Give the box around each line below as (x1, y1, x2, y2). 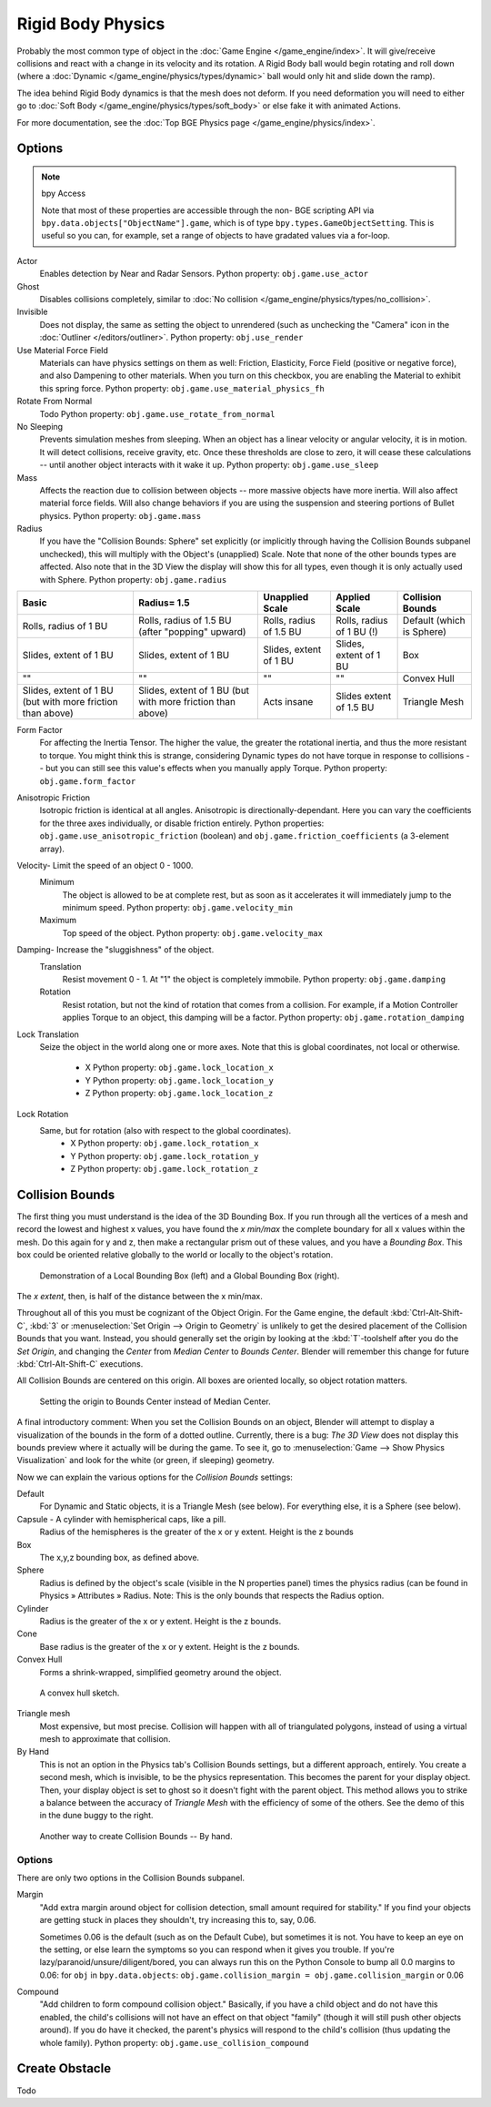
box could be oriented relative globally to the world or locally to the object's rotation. (16, 1249, 334, 1260)
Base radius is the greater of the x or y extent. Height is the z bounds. (39, 1641, 300, 1652)
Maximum (39, 915, 77, 926)
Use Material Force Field (16, 344, 109, 355)
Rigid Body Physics (16, 14, 165, 34)
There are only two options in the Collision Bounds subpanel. (16, 1872, 245, 1883)
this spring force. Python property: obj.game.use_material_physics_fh (39, 382, 325, 393)
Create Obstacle (16, 2061, 112, 2076)
